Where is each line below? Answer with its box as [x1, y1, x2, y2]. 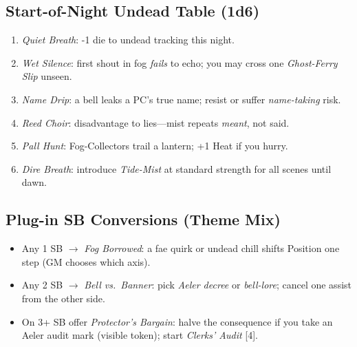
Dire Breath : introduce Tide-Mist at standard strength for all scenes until [21, 161, 332, 176]
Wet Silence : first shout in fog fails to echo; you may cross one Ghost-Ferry [21, 55, 338, 70]
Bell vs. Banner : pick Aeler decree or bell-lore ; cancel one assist [84, 277, 352, 292]
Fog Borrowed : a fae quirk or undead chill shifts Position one [84, 241, 340, 255]
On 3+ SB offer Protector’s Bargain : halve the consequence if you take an [21, 314, 333, 328]
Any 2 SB [21, 277, 63, 292]
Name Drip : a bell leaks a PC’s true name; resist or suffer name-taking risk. [21, 92, 341, 106]
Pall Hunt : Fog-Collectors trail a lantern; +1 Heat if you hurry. [21, 138, 288, 153]
